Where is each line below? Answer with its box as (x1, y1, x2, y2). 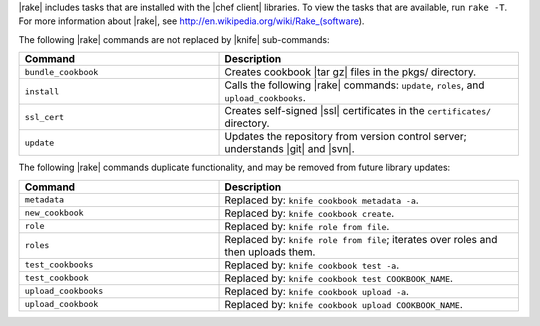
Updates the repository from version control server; (224, 130, 467, 144)
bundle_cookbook (24, 66, 99, 77)
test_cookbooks (24, 260, 94, 270)
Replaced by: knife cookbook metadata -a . (224, 193, 419, 207)
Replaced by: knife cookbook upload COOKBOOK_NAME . (224, 297, 464, 311)
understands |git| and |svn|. (224, 142, 355, 156)
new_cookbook (24, 208, 84, 219)
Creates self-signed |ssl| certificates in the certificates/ (224, 104, 492, 118)
